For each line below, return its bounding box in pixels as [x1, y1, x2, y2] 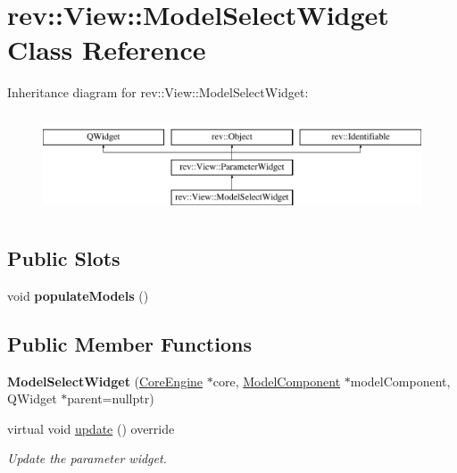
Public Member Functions [7, 329, 252, 357]
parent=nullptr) [67, 389, 154, 408]
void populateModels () [7, 286, 149, 304]
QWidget [7, 389, 57, 408]
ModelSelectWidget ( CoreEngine [7, 371, 204, 390]
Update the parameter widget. [7, 449, 167, 468]
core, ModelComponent [212, 371, 341, 390]
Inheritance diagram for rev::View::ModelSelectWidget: [7, 83, 309, 102]
